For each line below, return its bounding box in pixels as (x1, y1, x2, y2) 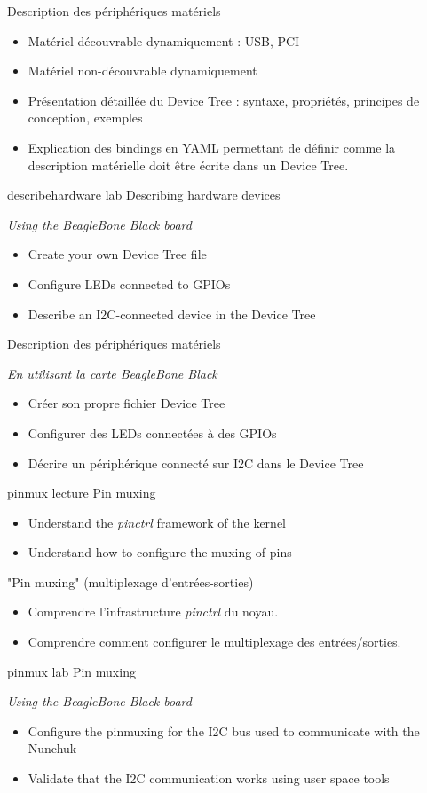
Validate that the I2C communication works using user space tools (28, 769, 390, 788)
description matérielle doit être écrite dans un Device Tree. (28, 155, 349, 174)
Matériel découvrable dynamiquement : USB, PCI (28, 31, 300, 50)
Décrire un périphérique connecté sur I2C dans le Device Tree (28, 453, 364, 472)
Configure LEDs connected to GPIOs (28, 274, 231, 293)
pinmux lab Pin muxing (7, 662, 136, 680)
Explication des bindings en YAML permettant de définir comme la (28, 137, 396, 156)
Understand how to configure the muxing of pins (28, 543, 292, 561)
